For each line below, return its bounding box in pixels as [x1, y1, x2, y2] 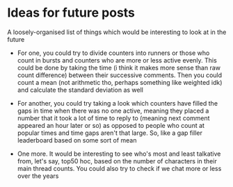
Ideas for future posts [7, 5, 136, 21]
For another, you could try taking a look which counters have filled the [17, 99, 218, 107]
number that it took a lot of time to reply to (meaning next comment [17, 113, 210, 122]
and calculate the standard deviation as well [17, 86, 144, 94]
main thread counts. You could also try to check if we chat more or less [17, 164, 222, 172]
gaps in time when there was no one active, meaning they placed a [17, 106, 209, 115]
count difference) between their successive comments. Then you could [17, 71, 223, 79]
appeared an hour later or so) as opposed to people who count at [17, 121, 205, 129]
